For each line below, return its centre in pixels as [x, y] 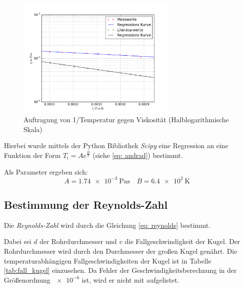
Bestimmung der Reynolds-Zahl [86, 205]
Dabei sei [18, 241]
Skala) [33, 129]
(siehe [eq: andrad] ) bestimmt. [138, 155]
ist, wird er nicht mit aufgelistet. [131, 279]
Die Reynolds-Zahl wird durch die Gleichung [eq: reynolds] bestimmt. [107, 225]
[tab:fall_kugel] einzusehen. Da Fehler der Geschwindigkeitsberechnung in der [120, 270]
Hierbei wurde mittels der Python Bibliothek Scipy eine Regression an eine [116, 145]
